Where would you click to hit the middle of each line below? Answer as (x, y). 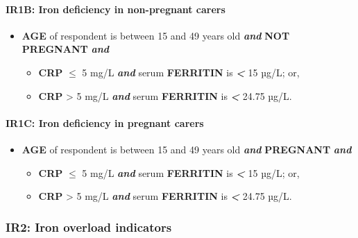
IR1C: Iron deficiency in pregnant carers (105, 122)
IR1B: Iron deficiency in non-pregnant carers (116, 9)
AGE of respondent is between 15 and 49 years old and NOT (156, 35)
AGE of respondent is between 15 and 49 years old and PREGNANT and (187, 149)
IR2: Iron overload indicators (89, 227)
